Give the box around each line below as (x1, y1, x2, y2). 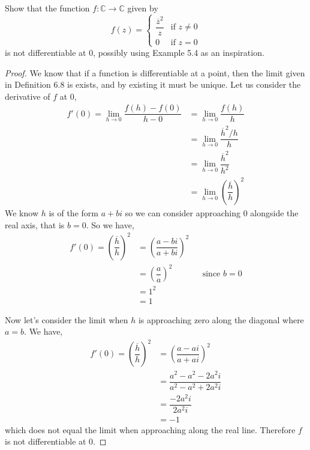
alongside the (250, 206, 299, 219)
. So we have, (86, 218, 134, 231)
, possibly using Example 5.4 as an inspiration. (93, 46, 264, 58)
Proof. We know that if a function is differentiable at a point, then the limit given (5, 66, 305, 79)
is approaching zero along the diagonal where (138, 313, 304, 326)
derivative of (5, 90, 50, 102)
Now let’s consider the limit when (5, 313, 128, 326)
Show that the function (5, 2, 90, 14)
